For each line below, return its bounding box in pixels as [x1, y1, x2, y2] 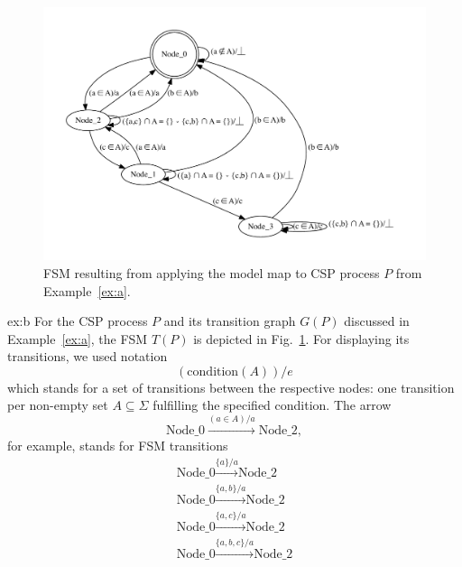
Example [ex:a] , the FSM [7, 329, 148, 348]
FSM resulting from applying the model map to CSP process [43, 263, 380, 282]
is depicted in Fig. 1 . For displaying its [193, 329, 410, 348]
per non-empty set [7, 395, 108, 414]
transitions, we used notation [7, 347, 168, 366]
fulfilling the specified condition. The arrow [152, 395, 392, 414]
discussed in [344, 311, 410, 330]
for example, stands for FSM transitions [7, 435, 228, 454]
